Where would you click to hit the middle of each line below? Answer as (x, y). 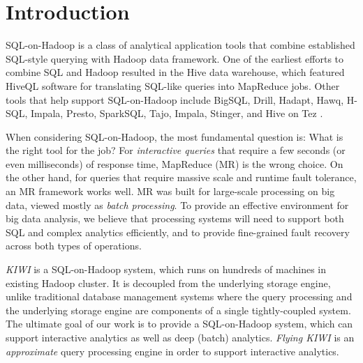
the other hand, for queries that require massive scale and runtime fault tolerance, (181, 177)
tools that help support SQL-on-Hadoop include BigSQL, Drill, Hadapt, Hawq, (175, 99)
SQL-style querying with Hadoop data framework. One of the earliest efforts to (175, 58)
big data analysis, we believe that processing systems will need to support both (175, 218)
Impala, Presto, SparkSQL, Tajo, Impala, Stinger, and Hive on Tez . (177, 113)
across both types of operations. (74, 246)
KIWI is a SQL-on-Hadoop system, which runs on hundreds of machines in (166, 269)
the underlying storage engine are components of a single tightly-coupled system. (178, 310)
